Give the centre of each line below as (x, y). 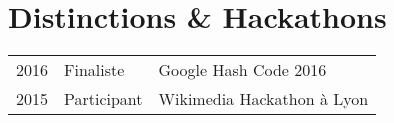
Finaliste (94, 70)
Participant (103, 99)
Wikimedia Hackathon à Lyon (263, 99)
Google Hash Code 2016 (242, 70)
